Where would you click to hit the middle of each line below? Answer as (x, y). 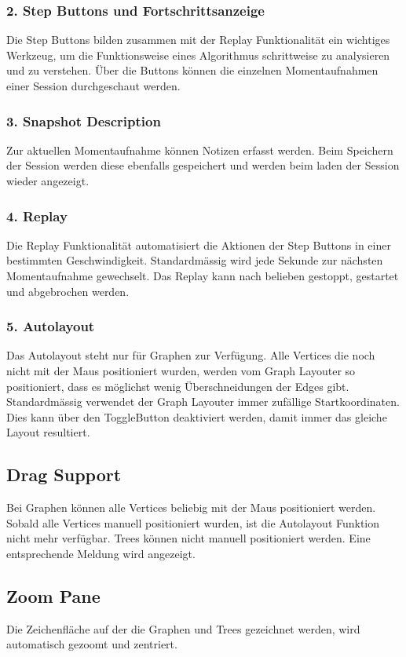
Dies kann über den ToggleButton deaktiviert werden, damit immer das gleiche (197, 416)
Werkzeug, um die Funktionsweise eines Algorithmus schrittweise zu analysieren (198, 55)
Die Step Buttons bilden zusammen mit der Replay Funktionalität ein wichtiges (198, 40)
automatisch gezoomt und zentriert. (92, 644)
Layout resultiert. (48, 432)
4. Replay (37, 215)
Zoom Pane (53, 595)
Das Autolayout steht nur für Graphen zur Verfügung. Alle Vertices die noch (191, 355)
